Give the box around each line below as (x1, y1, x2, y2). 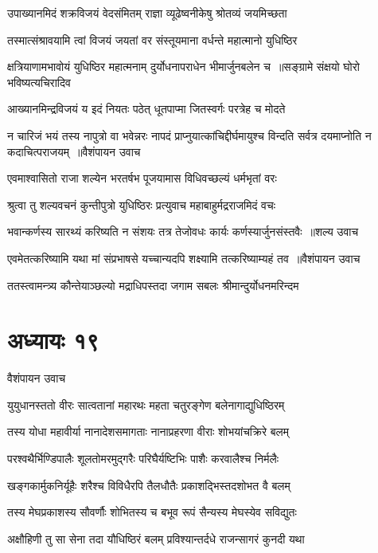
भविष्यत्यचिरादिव (7, 73, 71, 90)
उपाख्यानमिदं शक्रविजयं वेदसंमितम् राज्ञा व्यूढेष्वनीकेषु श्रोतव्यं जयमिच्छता (7, 5, 287, 21)
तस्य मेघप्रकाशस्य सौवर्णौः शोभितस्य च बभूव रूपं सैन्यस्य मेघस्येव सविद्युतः (7, 504, 297, 520)
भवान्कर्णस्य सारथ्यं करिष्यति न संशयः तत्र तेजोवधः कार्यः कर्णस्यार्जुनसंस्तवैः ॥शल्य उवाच (7, 223, 359, 240)
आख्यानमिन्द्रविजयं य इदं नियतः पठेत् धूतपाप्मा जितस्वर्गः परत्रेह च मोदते (7, 100, 286, 117)
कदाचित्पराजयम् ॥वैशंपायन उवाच (7, 143, 141, 159)
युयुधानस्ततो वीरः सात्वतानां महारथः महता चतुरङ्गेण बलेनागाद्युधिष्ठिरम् (7, 396, 285, 413)
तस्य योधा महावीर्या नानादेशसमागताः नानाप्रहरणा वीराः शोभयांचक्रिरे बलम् (7, 423, 290, 440)
